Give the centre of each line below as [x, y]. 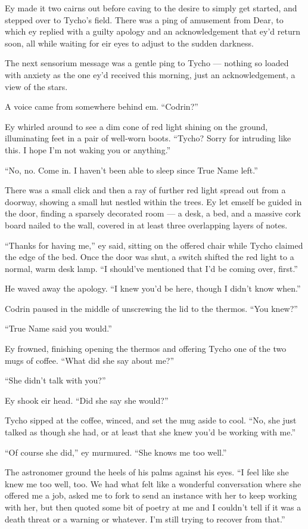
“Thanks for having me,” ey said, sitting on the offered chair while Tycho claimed [154, 245]
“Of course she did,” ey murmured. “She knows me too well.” [116, 452]
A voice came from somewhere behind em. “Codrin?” [102, 106]
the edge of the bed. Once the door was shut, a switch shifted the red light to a [150, 257]
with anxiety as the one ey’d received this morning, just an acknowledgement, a [150, 74]
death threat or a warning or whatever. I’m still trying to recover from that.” [145, 519]
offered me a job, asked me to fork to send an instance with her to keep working [151, 495]
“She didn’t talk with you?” [55, 380]
